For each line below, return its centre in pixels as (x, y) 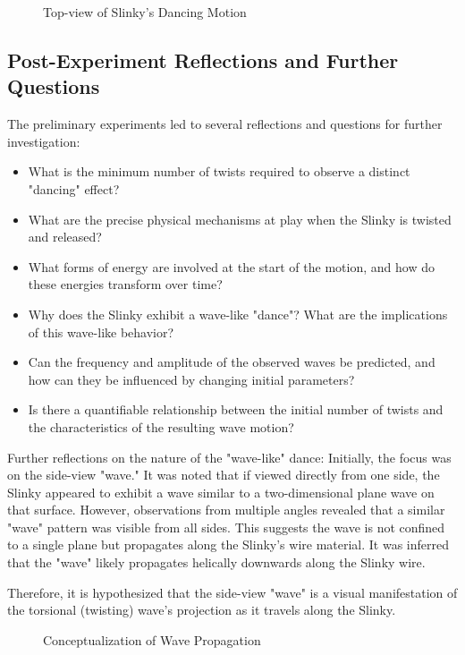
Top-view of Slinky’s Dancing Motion (145, 12)
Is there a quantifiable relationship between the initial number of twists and (236, 409)
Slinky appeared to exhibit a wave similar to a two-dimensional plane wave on (221, 492)
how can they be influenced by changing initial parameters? (191, 379)
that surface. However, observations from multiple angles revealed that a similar (226, 510)
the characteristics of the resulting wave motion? (161, 426)
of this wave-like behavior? (101, 332)
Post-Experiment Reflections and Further (203, 60)
